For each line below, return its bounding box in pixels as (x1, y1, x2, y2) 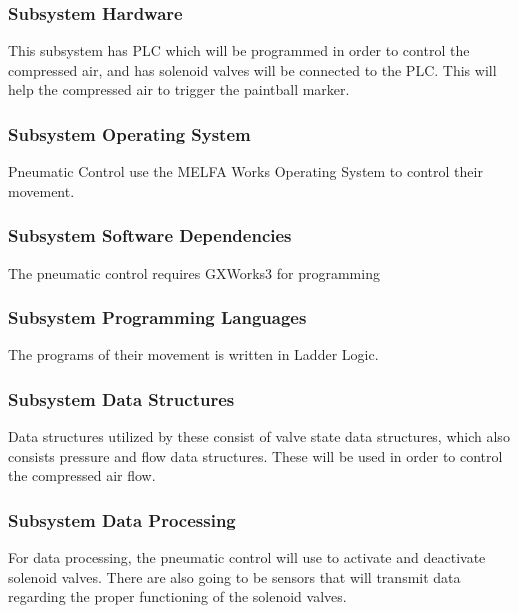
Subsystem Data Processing (8, 507, 236, 532)
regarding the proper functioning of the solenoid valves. (8, 586, 347, 607)
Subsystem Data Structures (8, 386, 235, 411)
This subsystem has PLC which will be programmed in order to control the (8, 40, 470, 61)
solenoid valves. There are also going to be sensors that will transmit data (8, 566, 461, 587)
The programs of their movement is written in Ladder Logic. (8, 344, 379, 365)
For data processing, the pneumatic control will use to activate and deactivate (8, 547, 486, 568)
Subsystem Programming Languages (8, 305, 307, 330)
